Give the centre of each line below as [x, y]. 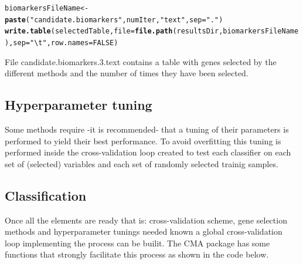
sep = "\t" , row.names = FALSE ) [66, 43]
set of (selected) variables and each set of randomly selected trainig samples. [142, 163]
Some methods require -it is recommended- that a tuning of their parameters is [147, 129]
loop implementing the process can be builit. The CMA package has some [137, 243]
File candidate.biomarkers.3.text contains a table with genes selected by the [141, 61]
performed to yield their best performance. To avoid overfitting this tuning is [143, 141]
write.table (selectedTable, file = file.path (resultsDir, [114, 31]
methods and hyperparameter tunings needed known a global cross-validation [144, 231]
